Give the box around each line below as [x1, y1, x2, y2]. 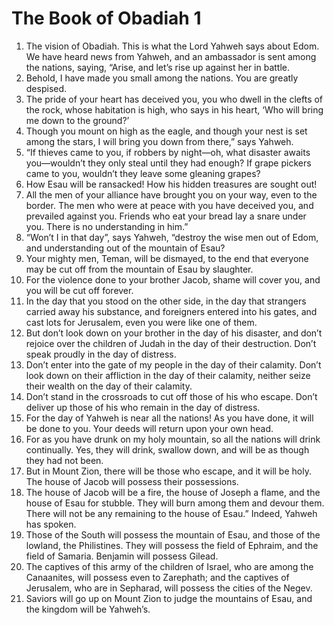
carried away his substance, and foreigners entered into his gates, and [25, 305, 318, 317]
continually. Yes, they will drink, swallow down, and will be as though [25, 443, 310, 456]
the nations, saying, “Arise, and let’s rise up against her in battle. [25, 61, 291, 73]
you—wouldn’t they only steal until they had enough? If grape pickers [25, 157, 312, 169]
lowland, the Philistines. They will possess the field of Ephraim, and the [25, 539, 319, 551]
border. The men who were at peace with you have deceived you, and [25, 199, 314, 211]
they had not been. [25, 454, 104, 466]
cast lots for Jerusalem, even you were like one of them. [25, 316, 258, 328]
